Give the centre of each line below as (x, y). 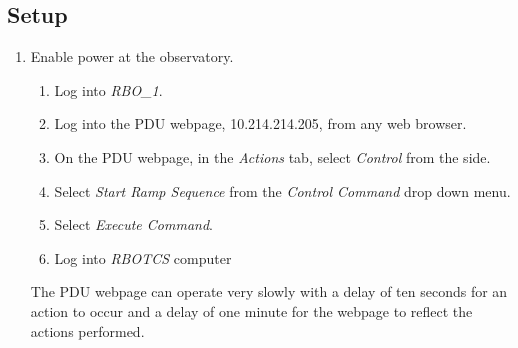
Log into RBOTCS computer (143, 257)
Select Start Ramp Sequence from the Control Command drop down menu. (282, 190)
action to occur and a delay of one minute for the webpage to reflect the (251, 310)
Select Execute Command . (133, 224)
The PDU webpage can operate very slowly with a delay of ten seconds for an (269, 291)
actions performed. (87, 330)
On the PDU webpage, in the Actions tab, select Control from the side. (272, 156)
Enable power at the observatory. (132, 56)
